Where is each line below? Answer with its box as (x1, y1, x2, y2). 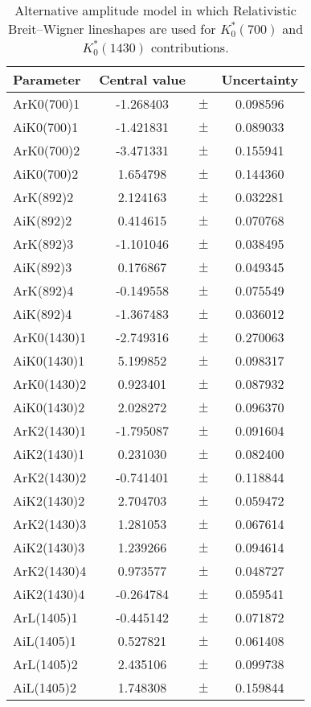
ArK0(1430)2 (13, 374, 87, 393)
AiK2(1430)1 (13, 444, 85, 463)
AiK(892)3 (13, 258, 72, 276)
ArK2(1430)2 (13, 468, 87, 486)
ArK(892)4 (13, 281, 74, 300)
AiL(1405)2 (13, 678, 76, 697)
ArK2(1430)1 (13, 421, 87, 440)
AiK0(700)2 (13, 164, 79, 183)
